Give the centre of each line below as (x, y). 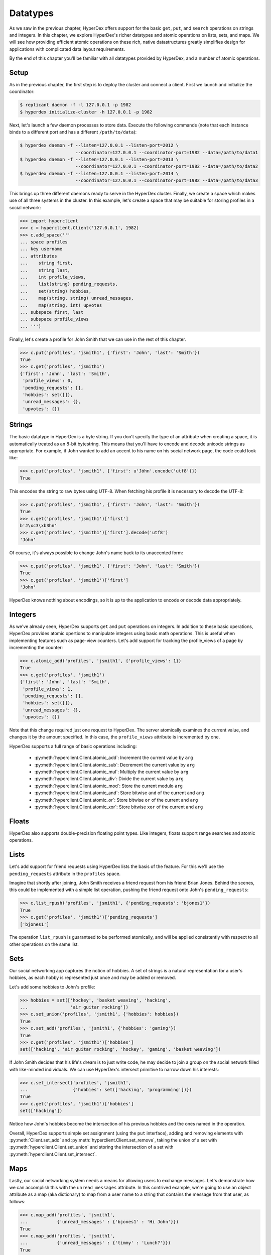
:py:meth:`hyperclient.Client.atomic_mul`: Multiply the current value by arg (111, 772)
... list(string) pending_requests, (69, 284)
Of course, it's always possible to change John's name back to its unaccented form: (96, 553)
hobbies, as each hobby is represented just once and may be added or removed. (93, 978)
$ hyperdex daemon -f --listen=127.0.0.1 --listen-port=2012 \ (99, 145)
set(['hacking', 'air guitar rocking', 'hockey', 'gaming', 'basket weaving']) (120, 1049)
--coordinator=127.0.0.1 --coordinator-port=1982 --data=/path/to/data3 (167, 180)
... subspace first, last (52, 312)
